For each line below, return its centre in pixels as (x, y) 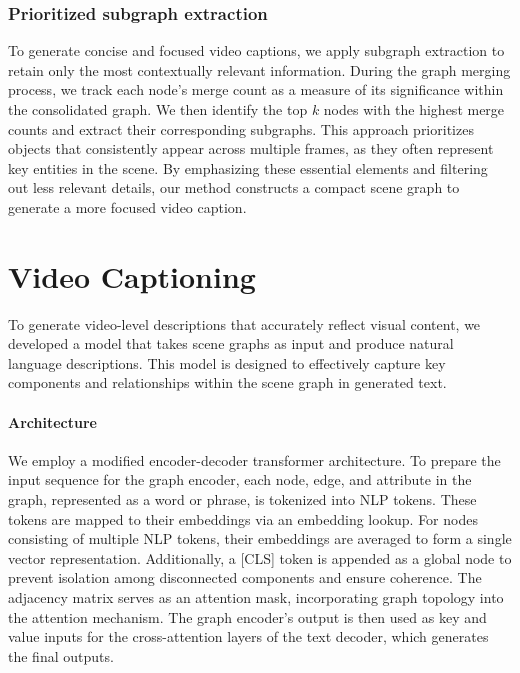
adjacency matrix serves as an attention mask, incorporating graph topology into (256, 597)
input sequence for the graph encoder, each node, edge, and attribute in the (240, 479)
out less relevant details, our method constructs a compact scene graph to (234, 187)
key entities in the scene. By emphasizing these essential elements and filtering (248, 167)
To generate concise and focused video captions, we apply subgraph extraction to (256, 50)
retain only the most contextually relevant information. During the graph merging (259, 69)
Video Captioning (132, 275)
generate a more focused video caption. (127, 206)
